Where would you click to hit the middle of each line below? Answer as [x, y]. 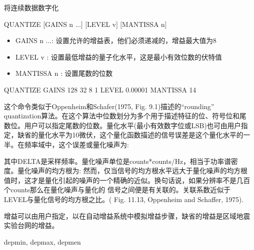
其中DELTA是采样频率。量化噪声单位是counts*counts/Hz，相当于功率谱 [117, 161]
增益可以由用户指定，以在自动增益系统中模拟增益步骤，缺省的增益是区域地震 [127, 216]
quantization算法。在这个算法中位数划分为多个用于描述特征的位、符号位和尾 [125, 116]
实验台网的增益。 [31, 225]
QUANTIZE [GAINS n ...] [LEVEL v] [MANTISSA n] [85, 24]
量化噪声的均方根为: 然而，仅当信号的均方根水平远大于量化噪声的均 [126, 170]
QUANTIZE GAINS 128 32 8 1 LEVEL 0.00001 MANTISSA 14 [100, 89]
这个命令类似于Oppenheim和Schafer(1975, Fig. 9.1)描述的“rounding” [109, 106]
